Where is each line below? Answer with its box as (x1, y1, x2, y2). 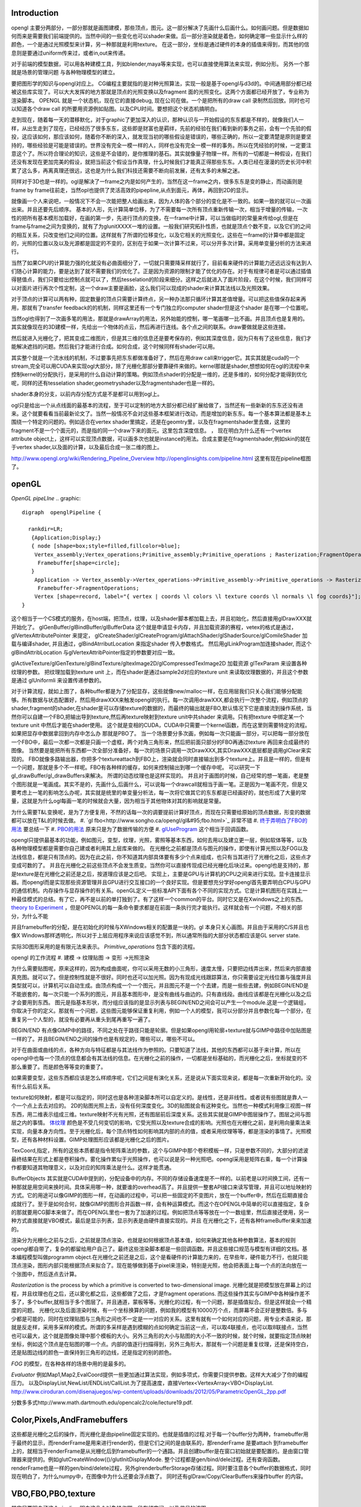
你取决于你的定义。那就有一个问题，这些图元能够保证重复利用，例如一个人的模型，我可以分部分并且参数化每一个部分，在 (11, 1007, 312, 1015)
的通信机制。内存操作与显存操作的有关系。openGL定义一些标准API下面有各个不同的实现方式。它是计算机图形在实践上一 (11, 887, 308, 895)
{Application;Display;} (31, 534, 102, 541)
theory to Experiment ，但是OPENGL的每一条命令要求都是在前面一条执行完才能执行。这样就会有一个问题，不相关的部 (11, 904, 303, 911)
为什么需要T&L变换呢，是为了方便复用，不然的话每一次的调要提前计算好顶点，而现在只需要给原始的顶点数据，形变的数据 (11, 808, 311, 816)
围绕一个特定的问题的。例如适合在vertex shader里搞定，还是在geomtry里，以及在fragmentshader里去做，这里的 (11, 418, 291, 426)
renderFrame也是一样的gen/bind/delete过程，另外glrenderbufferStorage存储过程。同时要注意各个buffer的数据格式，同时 (11, 1464, 311, 1471)
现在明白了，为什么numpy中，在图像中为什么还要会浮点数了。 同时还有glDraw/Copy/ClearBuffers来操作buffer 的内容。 (11, 1473, 307, 1480)
